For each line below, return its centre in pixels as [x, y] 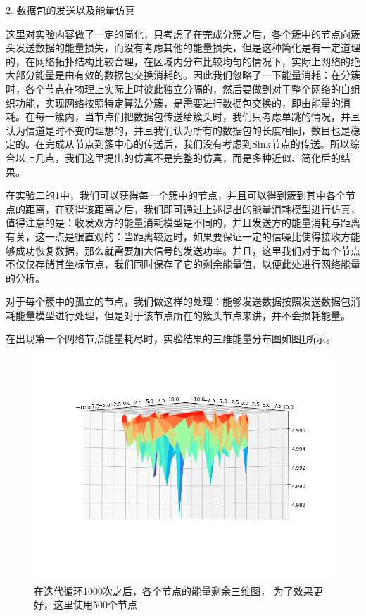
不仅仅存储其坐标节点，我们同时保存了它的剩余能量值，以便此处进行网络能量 [183, 264]
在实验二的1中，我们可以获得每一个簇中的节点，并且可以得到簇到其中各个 [176, 195]
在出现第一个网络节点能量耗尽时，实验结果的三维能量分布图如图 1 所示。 [171, 339]
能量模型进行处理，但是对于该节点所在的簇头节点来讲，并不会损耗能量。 [183, 315]
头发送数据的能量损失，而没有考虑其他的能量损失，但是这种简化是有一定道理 [183, 47]
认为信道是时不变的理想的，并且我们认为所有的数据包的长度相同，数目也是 [178, 130]
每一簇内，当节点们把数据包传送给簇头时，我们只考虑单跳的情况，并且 [197, 116]
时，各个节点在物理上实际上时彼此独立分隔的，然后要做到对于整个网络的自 [178, 88]
